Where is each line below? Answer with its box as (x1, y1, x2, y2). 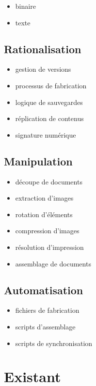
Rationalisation (4, 41, 81, 56)
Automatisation (4, 282, 83, 297)
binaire (15, 1, 36, 11)
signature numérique (15, 129, 76, 140)
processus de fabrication (15, 80, 87, 90)
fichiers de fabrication (15, 305, 80, 315)
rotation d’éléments (15, 209, 73, 219)
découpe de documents (15, 176, 82, 186)
